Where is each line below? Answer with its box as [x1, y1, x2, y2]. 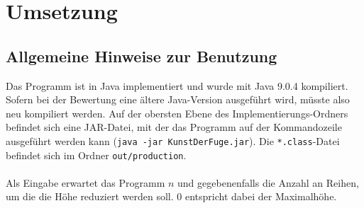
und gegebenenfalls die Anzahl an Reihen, [177, 175, 359, 190]
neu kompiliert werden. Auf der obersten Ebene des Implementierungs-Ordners [6, 105, 348, 120]
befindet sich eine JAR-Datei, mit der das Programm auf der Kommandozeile [6, 120, 342, 134]
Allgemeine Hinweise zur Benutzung [6, 45, 277, 67]
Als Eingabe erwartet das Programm [6, 175, 165, 190]
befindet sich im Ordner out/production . [6, 147, 187, 162]
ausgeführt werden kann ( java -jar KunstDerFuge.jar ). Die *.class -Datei [6, 133, 340, 148]
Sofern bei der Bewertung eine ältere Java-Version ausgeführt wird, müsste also [6, 92, 350, 107]
